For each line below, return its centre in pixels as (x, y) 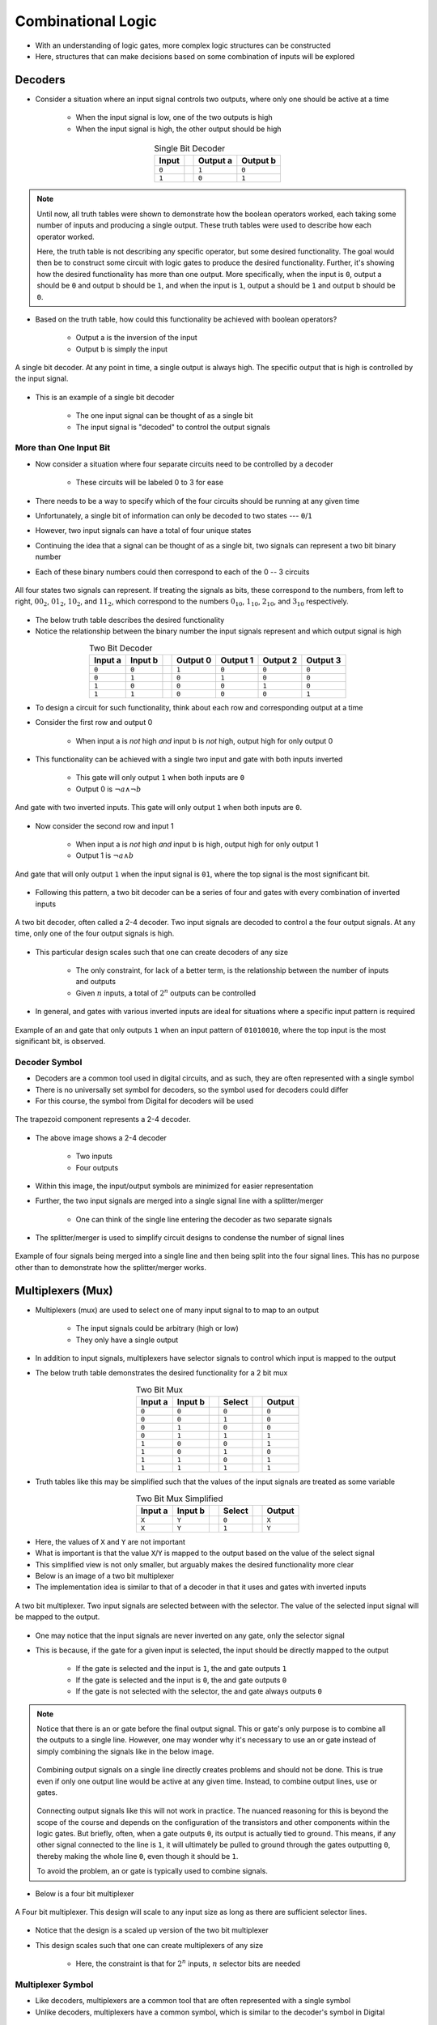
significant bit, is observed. (60, 1042)
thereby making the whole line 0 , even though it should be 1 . (138, 1856)
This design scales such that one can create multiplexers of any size (149, 1945)
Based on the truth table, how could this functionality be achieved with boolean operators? (186, 319)
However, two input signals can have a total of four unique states (143, 531)
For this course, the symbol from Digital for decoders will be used (144, 1101)
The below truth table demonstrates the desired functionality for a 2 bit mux (161, 1373)
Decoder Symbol (49, 1062)
